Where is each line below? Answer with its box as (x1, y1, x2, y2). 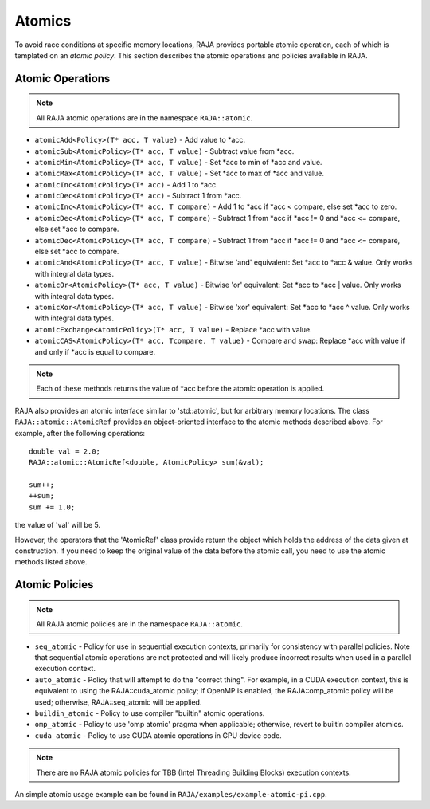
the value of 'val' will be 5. (14, 520, 101, 530)
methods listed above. (14, 557, 88, 567)
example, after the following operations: (14, 428, 146, 438)
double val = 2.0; (29, 446, 101, 456)
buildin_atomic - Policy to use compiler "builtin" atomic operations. (34, 708, 265, 717)
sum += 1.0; (29, 502, 76, 512)
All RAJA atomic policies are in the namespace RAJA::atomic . (36, 619, 243, 629)
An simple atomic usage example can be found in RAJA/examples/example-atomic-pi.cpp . (14, 789, 327, 799)
